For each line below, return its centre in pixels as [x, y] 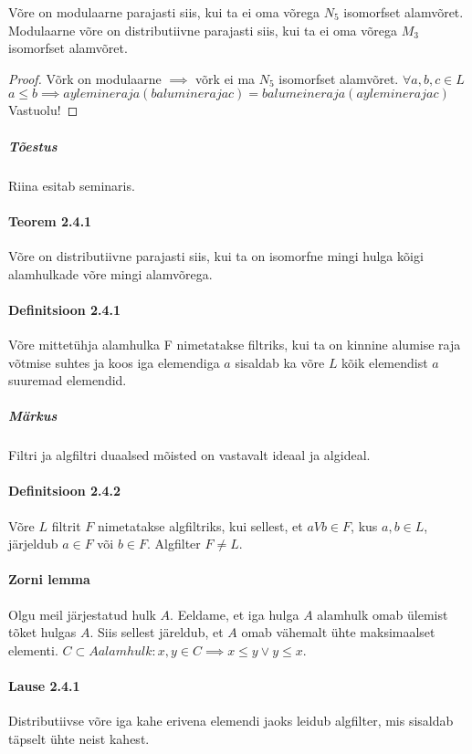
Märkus [33, 416]
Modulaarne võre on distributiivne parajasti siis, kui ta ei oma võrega [203, 30]
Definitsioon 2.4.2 [65, 491]
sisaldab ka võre [280, 362]
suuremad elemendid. [68, 380]
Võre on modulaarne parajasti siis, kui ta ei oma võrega [164, 12]
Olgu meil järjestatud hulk [82, 614]
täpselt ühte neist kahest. [79, 738]
